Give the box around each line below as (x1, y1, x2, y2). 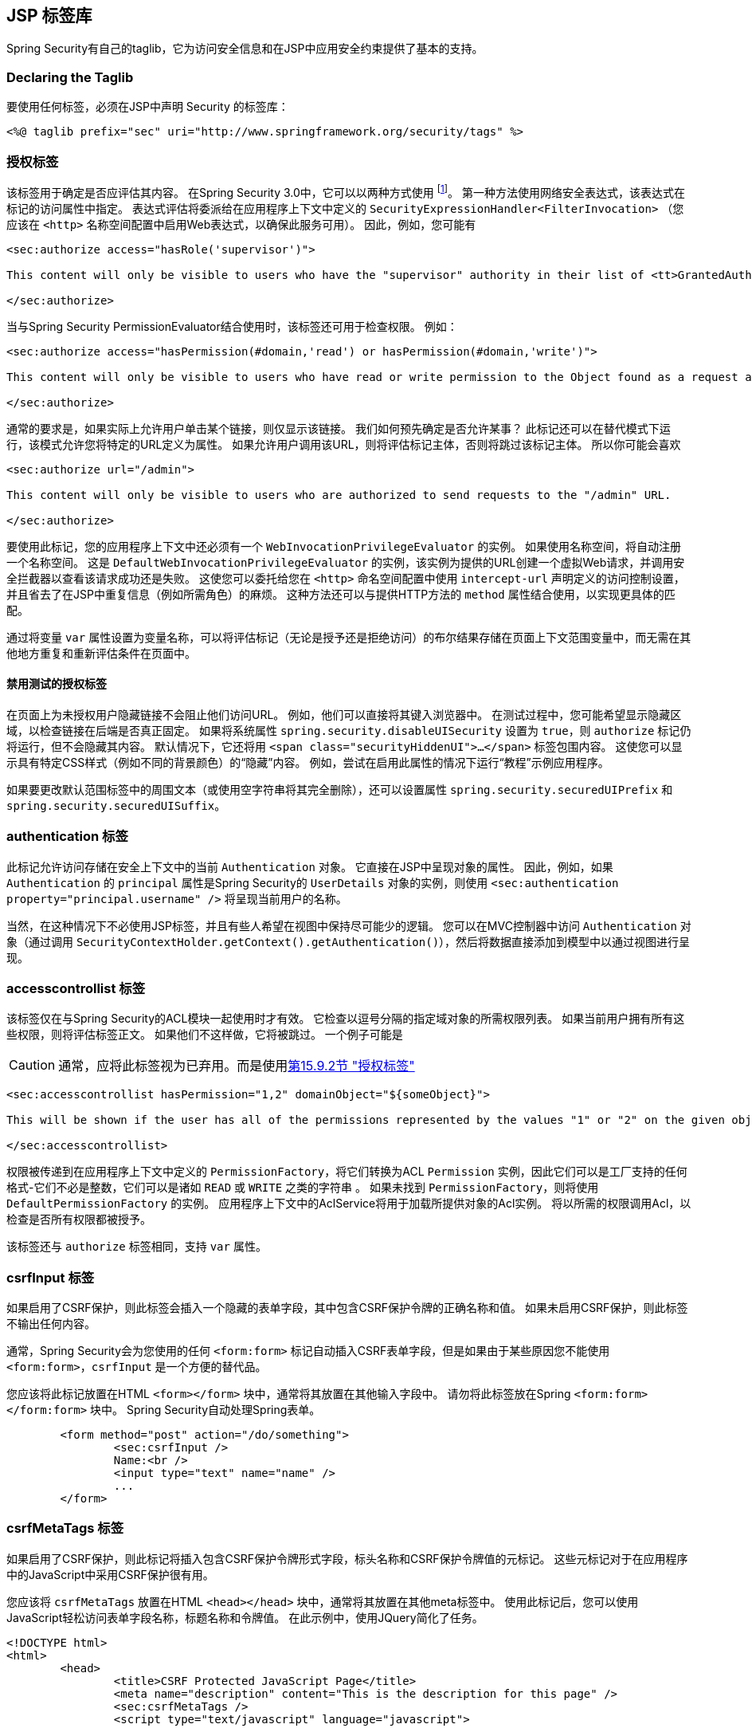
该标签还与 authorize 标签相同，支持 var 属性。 (6, 1239, 267, 1254)
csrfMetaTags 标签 (6, 1520, 123, 1537)
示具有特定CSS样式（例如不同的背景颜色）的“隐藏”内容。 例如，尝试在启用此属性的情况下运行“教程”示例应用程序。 (6, 755, 609, 769)
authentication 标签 (6, 828, 128, 845)
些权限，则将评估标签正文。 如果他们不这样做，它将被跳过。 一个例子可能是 (6, 1027, 403, 1042)
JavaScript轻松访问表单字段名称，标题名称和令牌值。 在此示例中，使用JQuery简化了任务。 (6, 1610, 484, 1624)
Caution (9, 1057, 56, 1074)
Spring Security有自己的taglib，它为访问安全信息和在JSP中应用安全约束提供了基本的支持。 (6, 41, 484, 56)
